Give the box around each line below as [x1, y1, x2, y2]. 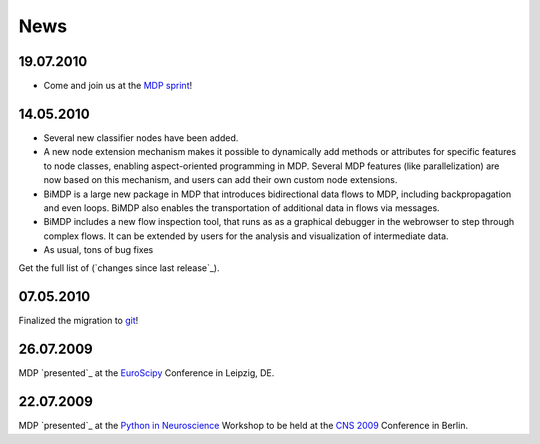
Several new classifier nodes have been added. [43, 131, 239, 144]
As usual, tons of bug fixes [43, 244, 154, 256]
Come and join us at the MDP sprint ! [43, 80, 193, 92]
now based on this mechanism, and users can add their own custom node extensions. [43, 174, 398, 186]
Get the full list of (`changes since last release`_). [18, 262, 220, 274]
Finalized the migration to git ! [18, 315, 139, 327]
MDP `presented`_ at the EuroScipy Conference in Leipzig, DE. [18, 367, 275, 379]
